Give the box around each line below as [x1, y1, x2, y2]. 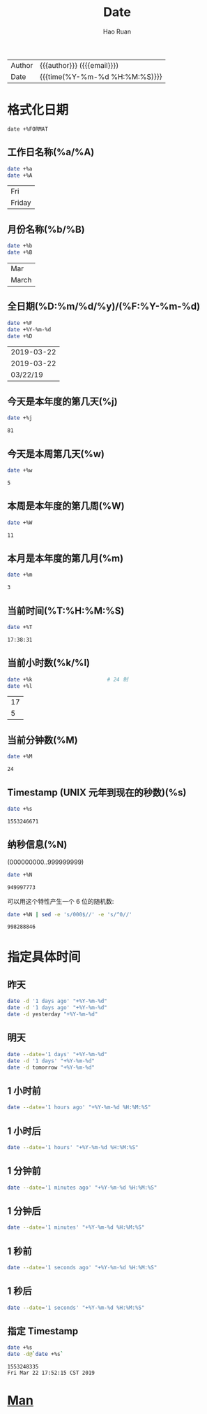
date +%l [7, 682, 33, 689]
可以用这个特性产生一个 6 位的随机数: [7, 897, 114, 905]
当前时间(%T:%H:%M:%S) [7, 605, 125, 616]
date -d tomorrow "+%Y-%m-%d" [7, 1064, 95, 1071]
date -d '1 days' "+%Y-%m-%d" [7, 1057, 95, 1065]
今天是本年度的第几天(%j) [7, 396, 118, 407]
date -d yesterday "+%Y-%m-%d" [7, 1011, 98, 1018]
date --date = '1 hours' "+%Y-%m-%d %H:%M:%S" [7, 1144, 139, 1150]
